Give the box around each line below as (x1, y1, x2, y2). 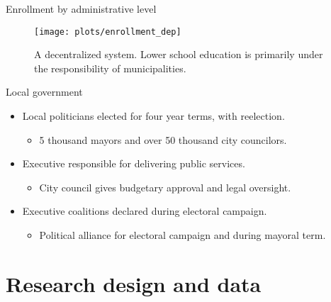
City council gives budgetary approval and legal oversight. (39, 179, 291, 194)
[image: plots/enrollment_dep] (34, 26, 181, 37)
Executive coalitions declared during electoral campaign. (22, 203, 267, 218)
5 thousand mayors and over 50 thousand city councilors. (39, 132, 287, 147)
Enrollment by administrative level (6, 1, 157, 16)
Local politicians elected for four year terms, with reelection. (22, 108, 285, 123)
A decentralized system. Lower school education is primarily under (34, 47, 323, 62)
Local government (6, 84, 83, 99)
